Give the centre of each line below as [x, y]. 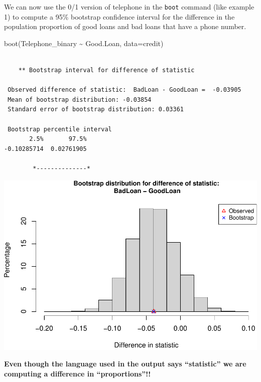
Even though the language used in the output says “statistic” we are [125, 364]
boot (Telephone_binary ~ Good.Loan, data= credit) [84, 43]
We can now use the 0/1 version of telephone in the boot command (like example [129, 7]
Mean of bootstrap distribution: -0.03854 [80, 100]
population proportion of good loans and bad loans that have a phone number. [125, 26]
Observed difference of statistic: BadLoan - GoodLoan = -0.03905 [124, 90]
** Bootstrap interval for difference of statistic [106, 70]
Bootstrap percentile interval [60, 129]
